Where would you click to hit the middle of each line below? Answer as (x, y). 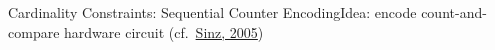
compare (34, 31)
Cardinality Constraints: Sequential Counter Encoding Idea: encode (212, 12)
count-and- (454, 12)
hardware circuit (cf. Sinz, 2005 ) (164, 31)
